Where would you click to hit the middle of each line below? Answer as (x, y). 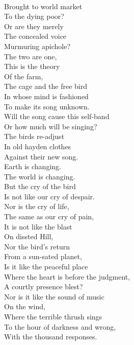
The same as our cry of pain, (49, 216)
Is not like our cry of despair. (49, 196)
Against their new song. (41, 156)
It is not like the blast (38, 226)
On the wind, (25, 306)
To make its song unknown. (47, 106)
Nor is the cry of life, (37, 206)
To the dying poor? (34, 16)
